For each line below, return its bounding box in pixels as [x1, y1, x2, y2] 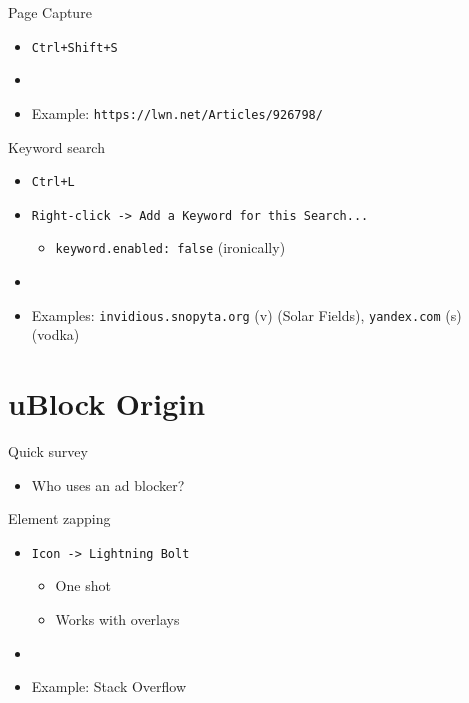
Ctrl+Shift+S [31, 40, 118, 55]
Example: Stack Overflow [31, 676, 187, 697]
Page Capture [8, 2, 92, 22]
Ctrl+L [31, 175, 75, 190]
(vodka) [31, 324, 80, 345]
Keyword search [8, 136, 105, 157]
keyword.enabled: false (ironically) [55, 237, 286, 258]
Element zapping [8, 508, 111, 529]
